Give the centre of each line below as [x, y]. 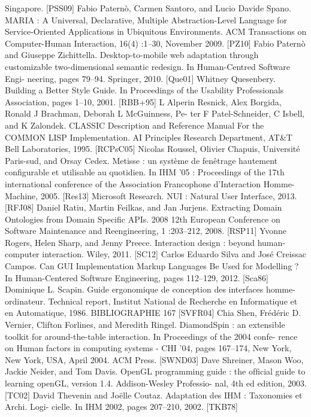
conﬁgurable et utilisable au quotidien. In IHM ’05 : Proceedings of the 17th [145, 172]
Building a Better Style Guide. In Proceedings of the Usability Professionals [144, 90]
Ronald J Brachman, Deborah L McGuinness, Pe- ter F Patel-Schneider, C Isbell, [155, 113]
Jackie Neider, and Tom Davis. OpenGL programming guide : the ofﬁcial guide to [155, 371]
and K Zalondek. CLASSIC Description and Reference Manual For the [135, 125]
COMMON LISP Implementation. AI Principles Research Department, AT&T [149, 137]
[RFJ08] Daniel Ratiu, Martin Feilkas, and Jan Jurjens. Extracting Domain [144, 207]
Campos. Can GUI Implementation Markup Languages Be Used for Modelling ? [152, 266]
